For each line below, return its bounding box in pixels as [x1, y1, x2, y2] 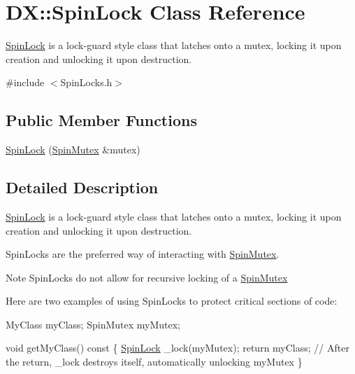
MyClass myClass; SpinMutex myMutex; [6, 317, 180, 331]
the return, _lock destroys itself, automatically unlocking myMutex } [6, 354, 303, 369]
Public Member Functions [6, 109, 197, 131]
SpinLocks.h [60, 75, 113, 90]
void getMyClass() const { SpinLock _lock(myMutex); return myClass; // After [6, 340, 349, 355]
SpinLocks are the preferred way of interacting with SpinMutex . [6, 247, 280, 261]
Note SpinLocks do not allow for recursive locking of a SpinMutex [6, 270, 288, 284]
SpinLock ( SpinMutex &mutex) [6, 142, 140, 157]
